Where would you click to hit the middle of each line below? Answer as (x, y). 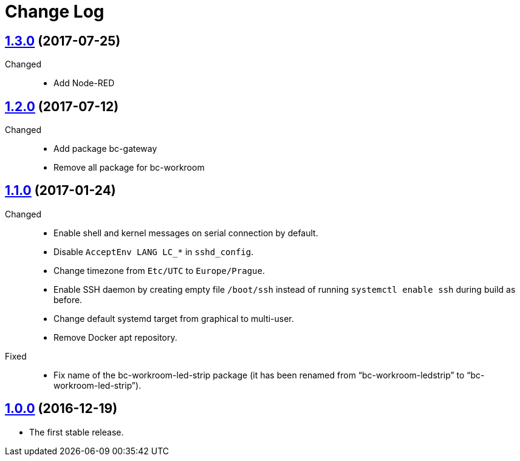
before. (68, 299)
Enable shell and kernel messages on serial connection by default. (186, 233)
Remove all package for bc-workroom (129, 168)
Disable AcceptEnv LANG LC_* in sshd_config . (154, 251)
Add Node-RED (84, 83)
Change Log (55, 12)
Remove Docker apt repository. (115, 337)
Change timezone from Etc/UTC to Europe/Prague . (159, 270)
